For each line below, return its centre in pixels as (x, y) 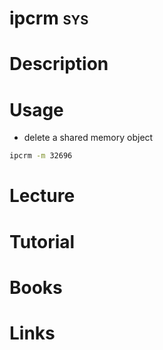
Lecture (42, 196)
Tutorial (42, 241)
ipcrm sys (49, 18)
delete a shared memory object (88, 138)
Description (59, 64)
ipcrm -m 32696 (41, 156)
